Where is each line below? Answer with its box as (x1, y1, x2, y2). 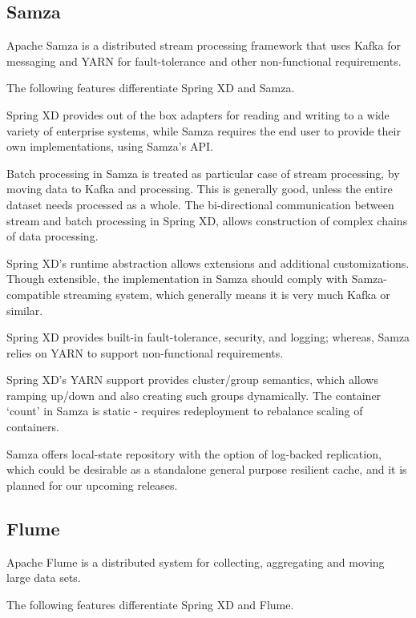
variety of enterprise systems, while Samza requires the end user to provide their (6, 122, 401, 139)
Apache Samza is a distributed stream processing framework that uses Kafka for (6, 37, 401, 54)
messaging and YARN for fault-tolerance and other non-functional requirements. (6, 52, 402, 69)
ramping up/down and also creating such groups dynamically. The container (6, 386, 382, 403)
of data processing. (6, 228, 99, 244)
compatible (6, 285, 60, 302)
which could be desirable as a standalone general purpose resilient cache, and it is (6, 461, 407, 478)
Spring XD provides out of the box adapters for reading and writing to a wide (6, 106, 390, 123)
